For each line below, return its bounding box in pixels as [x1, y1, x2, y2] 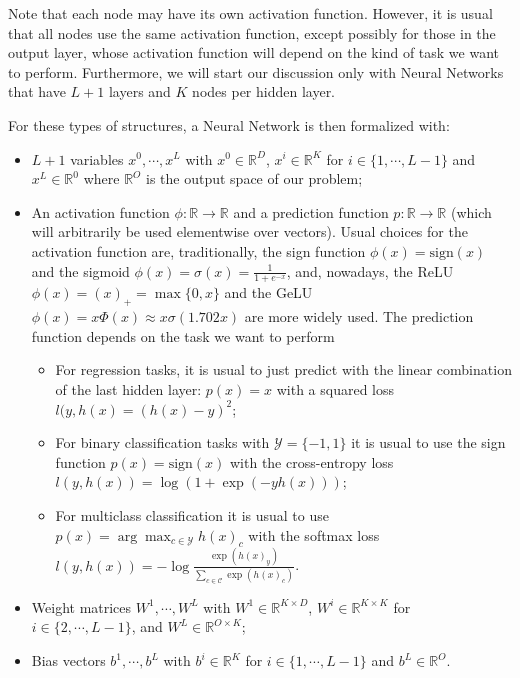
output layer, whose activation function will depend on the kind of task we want [8, 42, 499, 63]
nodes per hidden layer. [192, 81, 336, 102]
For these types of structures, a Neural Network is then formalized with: [8, 114, 450, 135]
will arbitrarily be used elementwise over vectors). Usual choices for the [31, 221, 468, 242]
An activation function [31, 201, 170, 222]
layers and [108, 81, 171, 102]
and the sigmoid [31, 260, 130, 281]
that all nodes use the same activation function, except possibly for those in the [8, 22, 496, 43]
